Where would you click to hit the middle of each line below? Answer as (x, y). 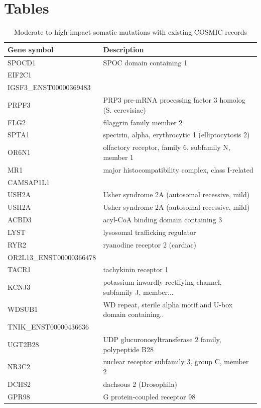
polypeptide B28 (128, 349)
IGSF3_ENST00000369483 (49, 87)
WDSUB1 (23, 309)
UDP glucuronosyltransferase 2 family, (162, 339)
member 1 (118, 157)
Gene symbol (31, 49)
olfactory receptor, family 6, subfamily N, (167, 147)
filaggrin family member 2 (143, 122)
